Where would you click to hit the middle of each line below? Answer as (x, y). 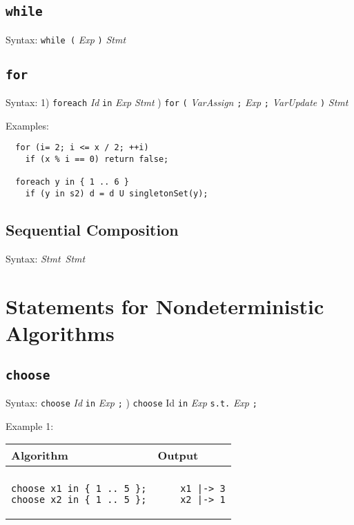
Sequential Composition (92, 230)
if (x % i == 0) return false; (97, 159)
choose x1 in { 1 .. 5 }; (79, 489)
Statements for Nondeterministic (165, 306)
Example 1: (30, 425)
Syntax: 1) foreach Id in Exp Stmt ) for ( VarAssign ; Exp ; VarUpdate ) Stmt (177, 102)
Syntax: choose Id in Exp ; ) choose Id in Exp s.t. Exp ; (131, 402)
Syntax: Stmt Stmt (46, 258)
